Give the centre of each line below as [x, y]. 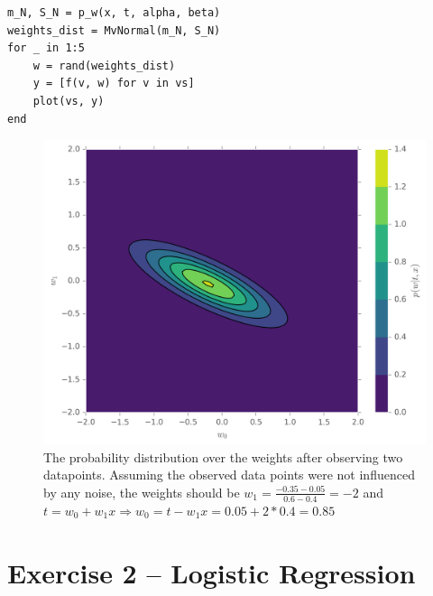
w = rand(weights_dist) [104, 65]
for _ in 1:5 [46, 48]
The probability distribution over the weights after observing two [223, 456]
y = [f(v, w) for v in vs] [114, 84]
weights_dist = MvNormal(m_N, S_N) [114, 30]
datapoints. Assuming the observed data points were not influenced [229, 475]
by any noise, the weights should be [142, 492]
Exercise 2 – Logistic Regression [212, 572]
